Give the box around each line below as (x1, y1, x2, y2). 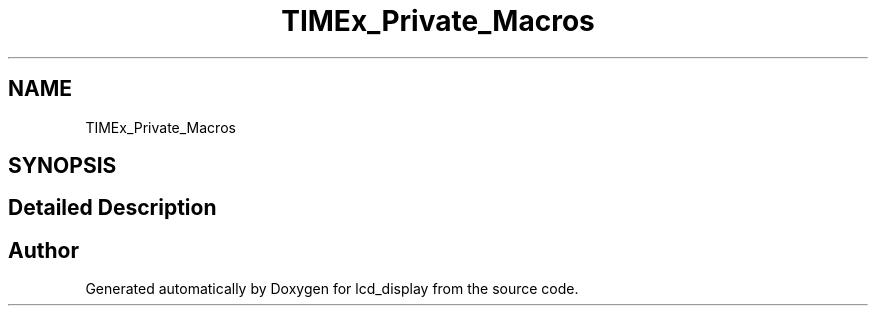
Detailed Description (8, 195, 217, 221)
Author (8, 237, 79, 263)
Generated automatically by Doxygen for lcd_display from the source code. (85, 280, 579, 298)
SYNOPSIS (8, 153, 117, 179)
